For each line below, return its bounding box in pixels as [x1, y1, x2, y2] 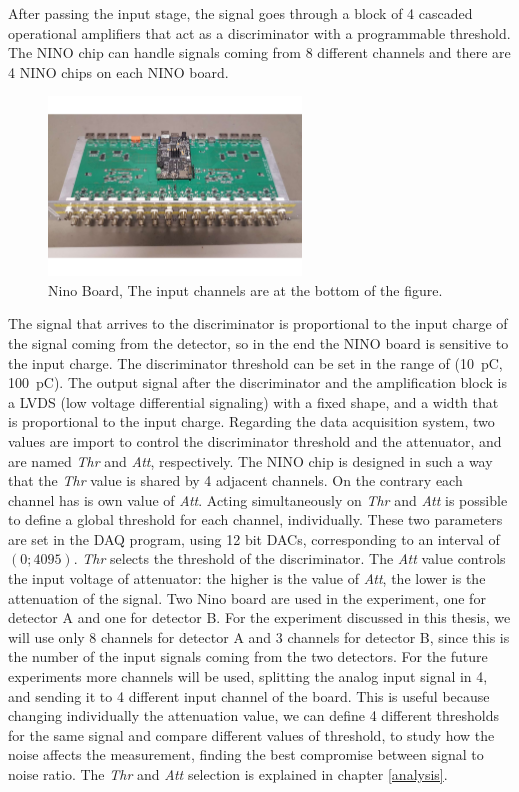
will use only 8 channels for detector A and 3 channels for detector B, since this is [8, 626, 510, 647]
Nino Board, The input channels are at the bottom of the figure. [48, 279, 443, 300]
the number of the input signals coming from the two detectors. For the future [8, 646, 488, 667]
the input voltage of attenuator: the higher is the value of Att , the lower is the [8, 568, 486, 589]
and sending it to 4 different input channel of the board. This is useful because [8, 685, 490, 706]
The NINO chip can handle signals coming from [8, 42, 302, 63]
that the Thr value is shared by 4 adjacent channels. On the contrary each [8, 470, 463, 491]
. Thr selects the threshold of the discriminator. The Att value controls [73, 548, 506, 569]
